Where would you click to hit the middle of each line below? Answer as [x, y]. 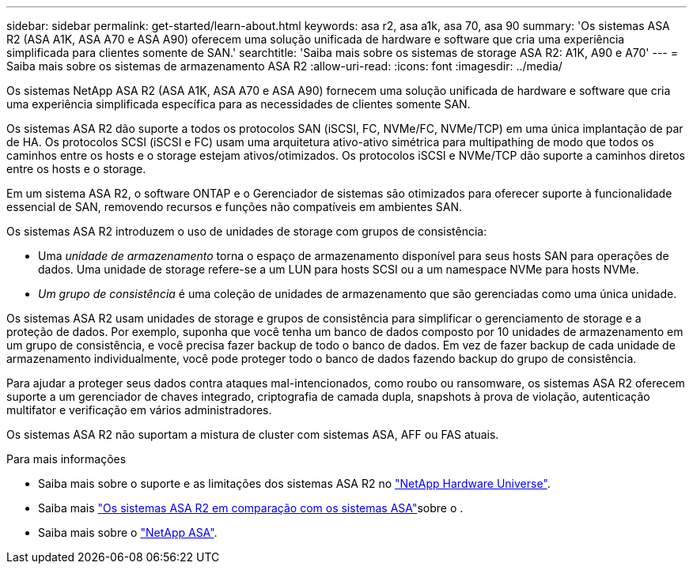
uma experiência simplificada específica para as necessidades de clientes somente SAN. [239, 104]
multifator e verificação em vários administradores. [139, 410]
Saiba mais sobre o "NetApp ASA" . [128, 532]
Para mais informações [66, 459]
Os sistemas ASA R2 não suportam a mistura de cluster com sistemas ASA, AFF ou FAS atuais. [253, 434]
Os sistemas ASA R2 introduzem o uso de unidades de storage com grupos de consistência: [247, 231]
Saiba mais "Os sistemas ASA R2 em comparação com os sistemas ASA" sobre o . [251, 508]
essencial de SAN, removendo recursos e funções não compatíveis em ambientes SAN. [235, 207]
